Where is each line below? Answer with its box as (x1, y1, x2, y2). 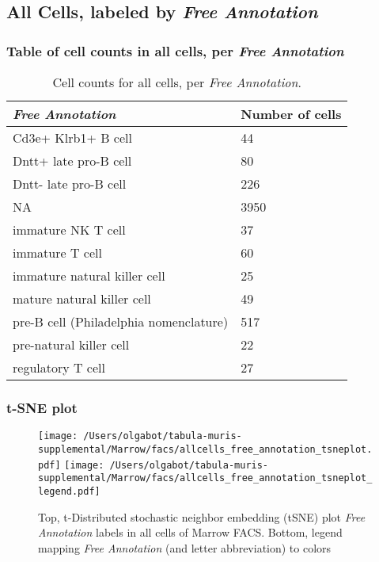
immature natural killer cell (13, 266, 165, 285)
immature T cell (13, 243, 102, 262)
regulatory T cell (13, 358, 105, 377)
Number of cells (241, 105, 342, 123)
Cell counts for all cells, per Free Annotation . (52, 73, 301, 91)
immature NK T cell (13, 220, 126, 239)
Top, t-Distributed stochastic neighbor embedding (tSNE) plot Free (38, 508, 366, 525)
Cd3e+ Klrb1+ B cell (13, 128, 132, 147)
